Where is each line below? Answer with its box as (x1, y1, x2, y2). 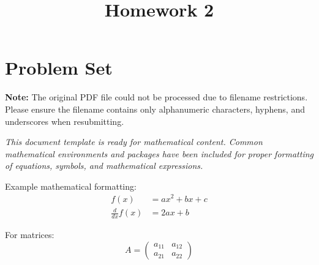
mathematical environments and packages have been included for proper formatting (5, 147, 313, 160)
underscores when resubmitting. (5, 114, 124, 127)
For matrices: (5, 228, 54, 241)
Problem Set (5, 55, 113, 80)
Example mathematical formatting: (5, 179, 137, 192)
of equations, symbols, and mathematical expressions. (5, 159, 203, 172)
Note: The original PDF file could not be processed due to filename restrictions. (5, 91, 308, 103)
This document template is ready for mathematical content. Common (5, 135, 263, 148)
